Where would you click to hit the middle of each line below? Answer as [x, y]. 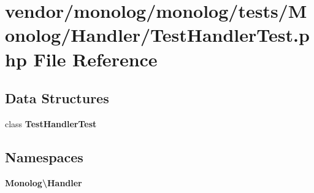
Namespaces [44, 156]
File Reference [95, 59]
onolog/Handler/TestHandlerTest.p [157, 35]
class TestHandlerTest [51, 123]
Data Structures [57, 98]
